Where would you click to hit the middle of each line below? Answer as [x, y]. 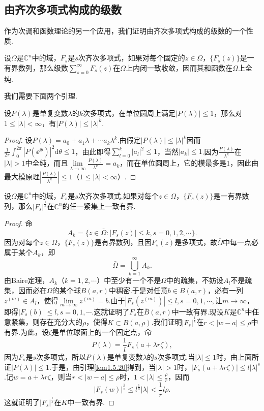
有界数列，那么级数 [36, 67]
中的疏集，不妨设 [195, 280]
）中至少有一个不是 [129, 280]
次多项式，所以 [61, 356]
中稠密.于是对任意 [138, 290]
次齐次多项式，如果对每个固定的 [131, 58]
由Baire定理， [27, 280]
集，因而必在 [25, 290]
